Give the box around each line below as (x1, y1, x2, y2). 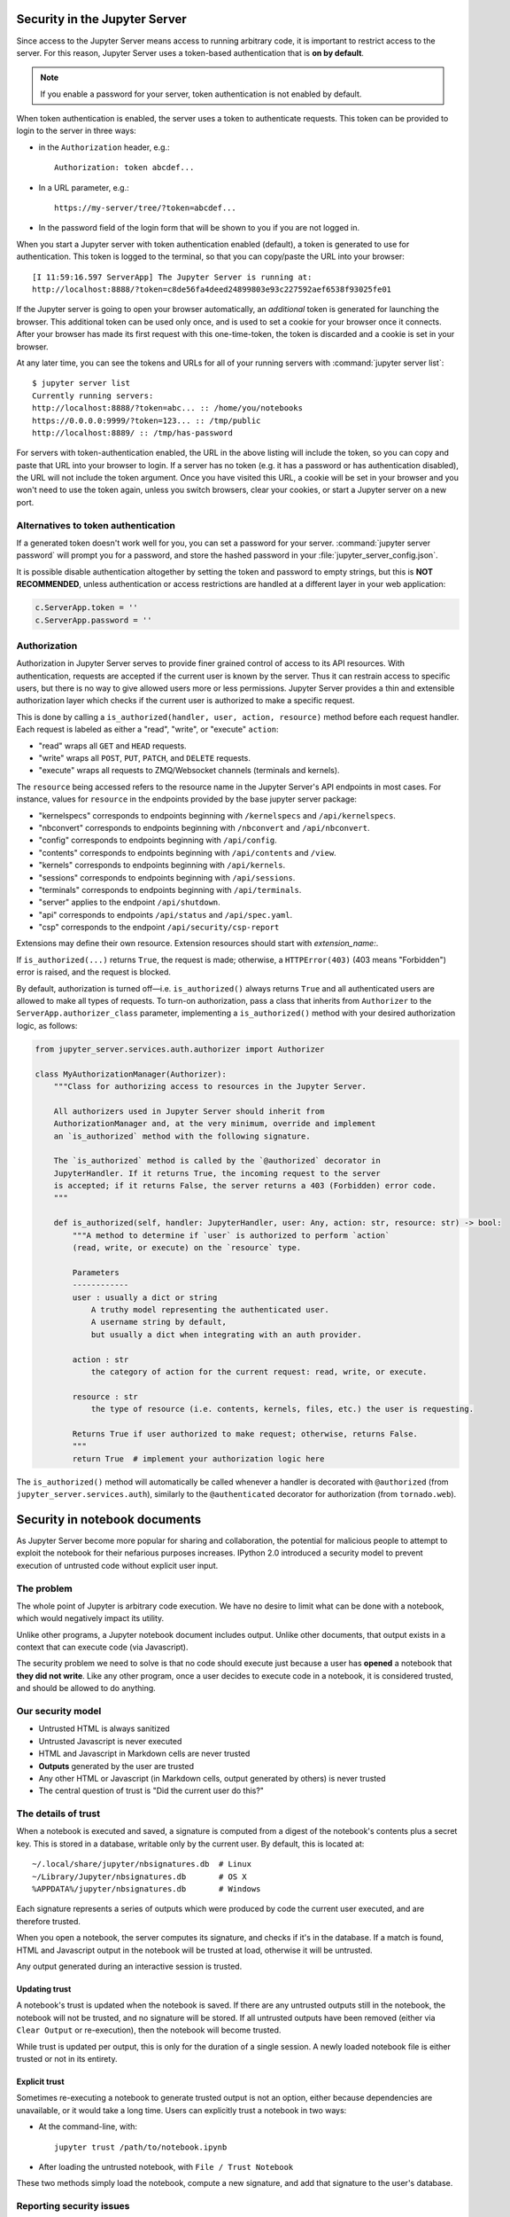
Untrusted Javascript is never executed (38, 1735, 182, 1746)
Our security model (16, 1705, 102, 1717)
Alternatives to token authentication (16, 519, 176, 531)
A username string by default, (90, 1317, 228, 1328)
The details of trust (16, 1807, 101, 1820)
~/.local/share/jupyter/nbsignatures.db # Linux (32, 1859, 252, 1869)
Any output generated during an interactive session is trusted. (16, 1961, 243, 1971)
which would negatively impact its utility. (16, 1613, 165, 1624)
